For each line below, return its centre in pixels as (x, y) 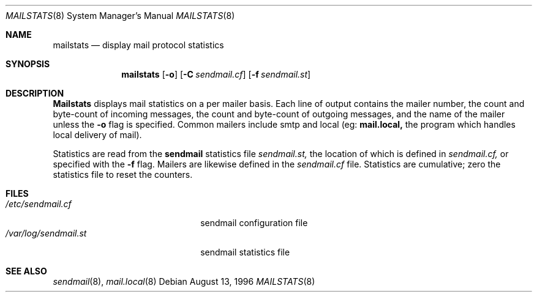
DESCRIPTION (35, 93)
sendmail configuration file (254, 223)
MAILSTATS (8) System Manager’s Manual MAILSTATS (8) (120, 16)
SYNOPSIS (28, 64)
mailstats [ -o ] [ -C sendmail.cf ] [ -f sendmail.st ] (216, 74)
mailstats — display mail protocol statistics (138, 45)
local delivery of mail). (97, 135)
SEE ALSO (26, 271)
